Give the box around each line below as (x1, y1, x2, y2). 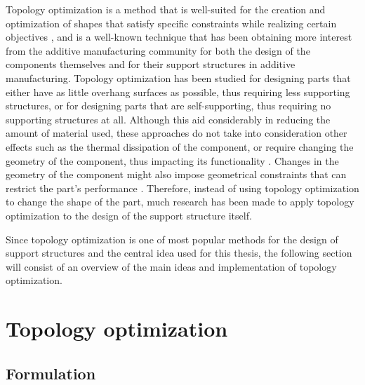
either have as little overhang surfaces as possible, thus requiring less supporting (6, 84, 350, 99)
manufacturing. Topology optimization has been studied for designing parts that (6, 70, 351, 85)
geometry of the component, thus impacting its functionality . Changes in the (6, 153, 339, 168)
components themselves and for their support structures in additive (6, 57, 296, 72)
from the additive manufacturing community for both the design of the (6, 43, 310, 58)
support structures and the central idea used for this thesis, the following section (6, 245, 352, 260)
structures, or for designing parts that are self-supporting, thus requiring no (6, 98, 331, 113)
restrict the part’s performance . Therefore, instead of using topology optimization (6, 180, 359, 195)
